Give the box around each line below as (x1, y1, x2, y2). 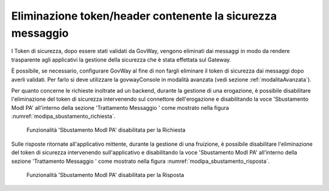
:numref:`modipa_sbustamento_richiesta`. (11, 113, 116, 120)
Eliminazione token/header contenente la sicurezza (11, 9, 277, 23)
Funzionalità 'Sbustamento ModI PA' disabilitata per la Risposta (26, 171, 185, 179)
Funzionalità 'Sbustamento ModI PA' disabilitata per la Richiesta (26, 126, 186, 134)
